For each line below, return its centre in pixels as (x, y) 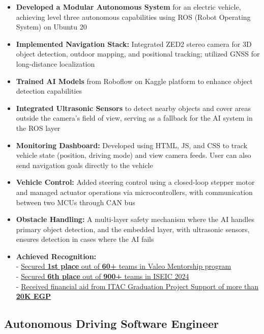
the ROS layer (38, 128)
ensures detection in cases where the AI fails (85, 239)
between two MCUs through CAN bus (76, 202)
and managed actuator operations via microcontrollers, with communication (134, 192)
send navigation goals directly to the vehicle (84, 165)
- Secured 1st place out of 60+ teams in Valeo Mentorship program (124, 266)
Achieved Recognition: (56, 256)
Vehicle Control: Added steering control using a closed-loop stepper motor (135, 182)
